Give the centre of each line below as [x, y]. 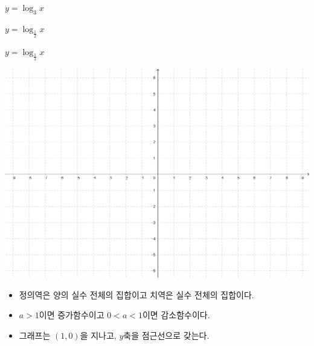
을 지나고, [98, 335]
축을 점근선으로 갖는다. [166, 335]
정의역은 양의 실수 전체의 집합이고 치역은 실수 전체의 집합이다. [136, 294]
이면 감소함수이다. [176, 315]
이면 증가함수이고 [72, 315]
